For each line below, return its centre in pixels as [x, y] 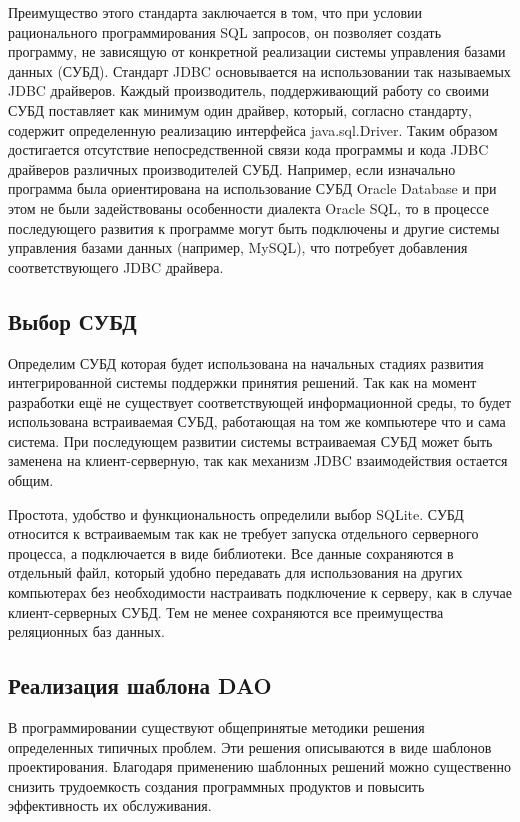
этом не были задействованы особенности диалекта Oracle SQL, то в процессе [248, 207]
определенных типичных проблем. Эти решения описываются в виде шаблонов [250, 746]
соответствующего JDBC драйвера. [116, 266]
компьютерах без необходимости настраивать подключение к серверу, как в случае [260, 592]
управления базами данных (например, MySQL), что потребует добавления [238, 247]
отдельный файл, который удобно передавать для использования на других [235, 572]
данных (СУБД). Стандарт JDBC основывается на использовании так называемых [259, 70]
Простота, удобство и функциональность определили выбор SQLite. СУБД [236, 513]
